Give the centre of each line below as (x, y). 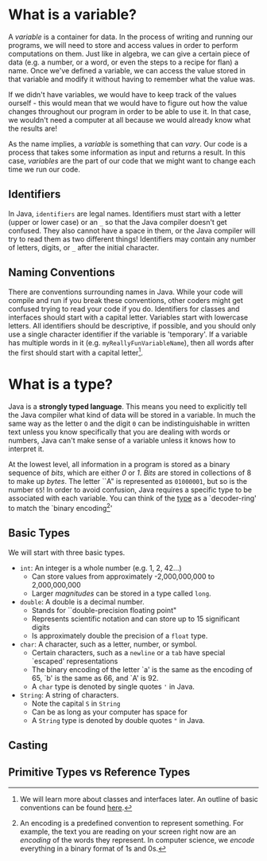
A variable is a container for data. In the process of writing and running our (131, 37)
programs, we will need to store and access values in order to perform (123, 45)
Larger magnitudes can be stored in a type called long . (122, 593)
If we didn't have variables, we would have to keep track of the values (122, 94)
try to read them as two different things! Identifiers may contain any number (132, 239)
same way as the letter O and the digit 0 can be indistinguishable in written (129, 423)
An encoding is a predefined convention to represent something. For (132, 823)
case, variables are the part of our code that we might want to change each (132, 160)
